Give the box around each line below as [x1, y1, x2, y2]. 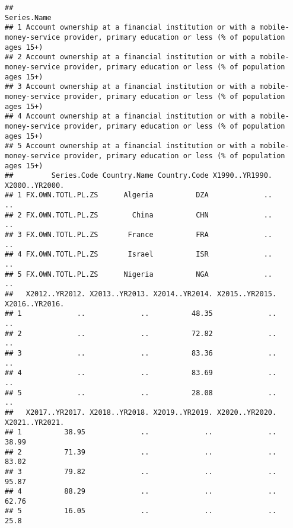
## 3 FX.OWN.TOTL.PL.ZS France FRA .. [5, 231, 273, 239]
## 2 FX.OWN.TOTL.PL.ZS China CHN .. [5, 210, 273, 219]
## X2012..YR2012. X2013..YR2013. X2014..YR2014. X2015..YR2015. [5, 290, 277, 299]
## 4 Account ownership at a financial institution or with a [5, 112, 256, 121]
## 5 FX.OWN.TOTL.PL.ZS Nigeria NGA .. [5, 270, 273, 279]
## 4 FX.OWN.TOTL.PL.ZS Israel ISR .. [5, 250, 273, 259]
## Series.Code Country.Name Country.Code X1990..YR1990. [5, 171, 273, 180]
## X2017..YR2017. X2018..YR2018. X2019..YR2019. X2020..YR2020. [5, 408, 277, 417]
